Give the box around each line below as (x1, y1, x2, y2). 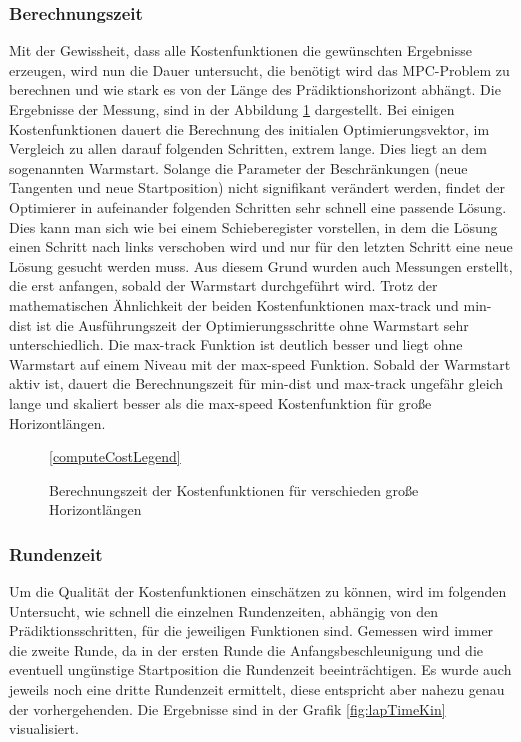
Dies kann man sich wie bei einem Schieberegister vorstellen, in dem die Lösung (9, 216, 498, 237)
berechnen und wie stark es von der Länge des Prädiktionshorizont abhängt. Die (9, 79, 501, 100)
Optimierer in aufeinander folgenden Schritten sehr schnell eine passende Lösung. (9, 196, 507, 217)
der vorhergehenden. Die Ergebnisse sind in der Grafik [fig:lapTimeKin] (9, 698, 446, 719)
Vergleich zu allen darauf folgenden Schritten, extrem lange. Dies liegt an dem (9, 138, 487, 159)
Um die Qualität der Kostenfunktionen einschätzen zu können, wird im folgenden (9, 581, 507, 602)
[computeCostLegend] (49, 446, 181, 467)
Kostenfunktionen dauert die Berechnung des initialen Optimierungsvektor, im (9, 118, 490, 139)
